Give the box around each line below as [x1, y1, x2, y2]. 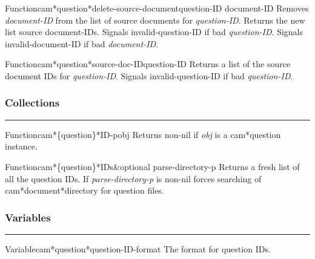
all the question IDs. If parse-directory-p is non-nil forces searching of [5, 172, 262, 185]
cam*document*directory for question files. [5, 184, 164, 197]
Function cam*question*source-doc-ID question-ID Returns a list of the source [5, 57, 291, 70]
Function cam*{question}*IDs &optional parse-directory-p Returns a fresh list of [5, 160, 300, 172]
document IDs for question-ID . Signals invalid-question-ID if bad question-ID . [5, 69, 293, 82]
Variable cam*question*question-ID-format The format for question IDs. [5, 242, 271, 255]
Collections [5, 95, 60, 110]
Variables [5, 209, 51, 225]
